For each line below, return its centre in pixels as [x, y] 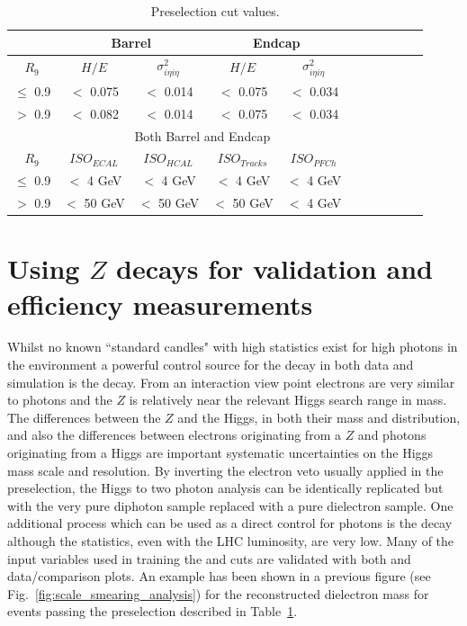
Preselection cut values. [215, 11]
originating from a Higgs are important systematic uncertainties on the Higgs [220, 453]
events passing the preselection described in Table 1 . [153, 611]
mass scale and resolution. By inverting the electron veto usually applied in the [225, 470]
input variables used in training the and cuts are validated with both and [209, 558]
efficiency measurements [160, 304]
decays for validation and [274, 268]
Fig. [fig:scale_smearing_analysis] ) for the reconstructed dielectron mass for [218, 593]
